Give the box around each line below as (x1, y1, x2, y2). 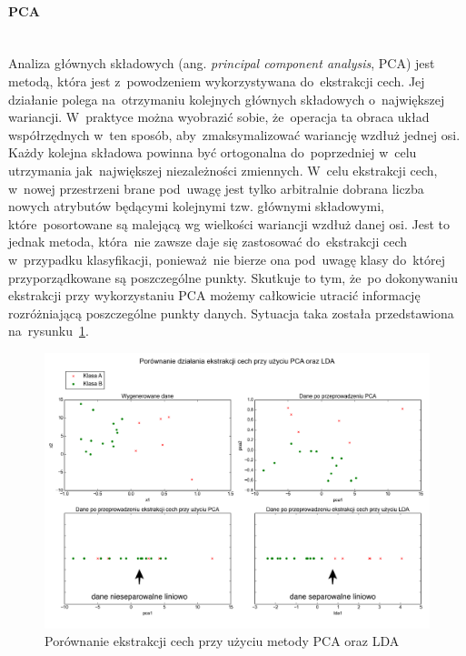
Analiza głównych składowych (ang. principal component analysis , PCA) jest (8, 54, 435, 73)
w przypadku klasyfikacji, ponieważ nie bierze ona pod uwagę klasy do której (8, 249, 445, 268)
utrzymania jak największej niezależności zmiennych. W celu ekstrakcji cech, (8, 160, 438, 179)
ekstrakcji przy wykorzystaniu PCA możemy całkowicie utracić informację (8, 286, 421, 305)
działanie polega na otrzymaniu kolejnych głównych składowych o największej (8, 89, 445, 108)
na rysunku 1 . (8, 321, 89, 340)
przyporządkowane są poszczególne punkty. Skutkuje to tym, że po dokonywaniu (8, 267, 458, 287)
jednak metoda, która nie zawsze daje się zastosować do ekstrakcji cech (8, 232, 408, 251)
